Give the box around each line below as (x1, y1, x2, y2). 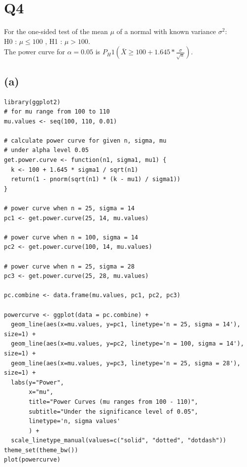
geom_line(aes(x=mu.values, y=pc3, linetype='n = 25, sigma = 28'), (11, 359, 241, 367)
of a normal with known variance (116, 26, 216, 37)
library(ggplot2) (4, 98, 61, 106)
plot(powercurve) (4, 456, 61, 464)
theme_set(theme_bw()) (4, 446, 78, 454)
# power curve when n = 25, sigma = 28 (4, 263, 135, 270)
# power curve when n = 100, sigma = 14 (4, 233, 139, 241)
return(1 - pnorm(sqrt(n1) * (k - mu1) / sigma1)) (11, 176, 180, 183)
